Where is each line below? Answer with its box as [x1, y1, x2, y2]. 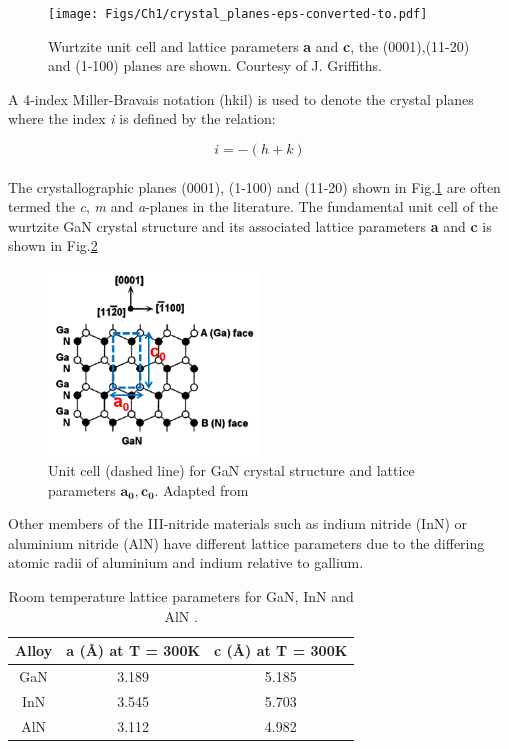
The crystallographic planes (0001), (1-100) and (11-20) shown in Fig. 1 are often [8, 176, 501, 197]
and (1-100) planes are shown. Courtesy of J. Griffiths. [48, 55, 382, 76]
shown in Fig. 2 [8, 235, 98, 256]
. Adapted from [154, 479, 249, 500]
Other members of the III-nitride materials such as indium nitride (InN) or [8, 513, 468, 534]
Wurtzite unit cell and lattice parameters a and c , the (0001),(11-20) [48, 35, 470, 56]
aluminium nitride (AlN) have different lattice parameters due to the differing [8, 532, 485, 553]
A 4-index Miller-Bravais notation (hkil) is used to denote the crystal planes [8, 88, 474, 109]
